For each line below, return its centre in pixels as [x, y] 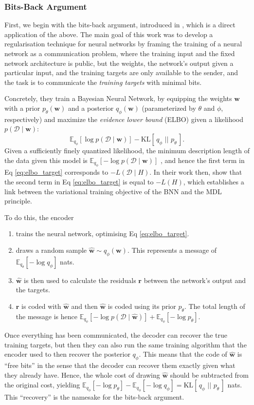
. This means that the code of [183, 354]
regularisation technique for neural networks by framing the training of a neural [123, 44]
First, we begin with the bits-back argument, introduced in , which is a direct [120, 25]
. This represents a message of [172, 250]
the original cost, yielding [42, 385]
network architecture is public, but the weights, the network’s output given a [119, 63]
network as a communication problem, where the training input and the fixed [120, 53]
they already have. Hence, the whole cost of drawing [82, 375]
